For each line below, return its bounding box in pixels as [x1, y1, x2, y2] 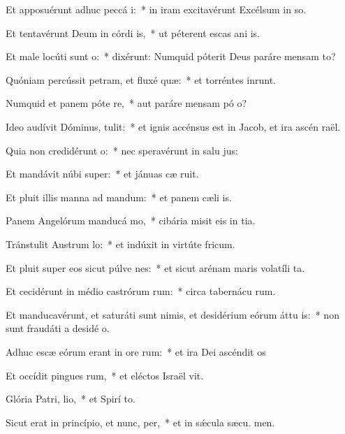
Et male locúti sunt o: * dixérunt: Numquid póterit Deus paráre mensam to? [6, 49, 336, 64]
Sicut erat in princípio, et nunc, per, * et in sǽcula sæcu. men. [6, 414, 275, 429]
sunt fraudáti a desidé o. [6, 321, 110, 335]
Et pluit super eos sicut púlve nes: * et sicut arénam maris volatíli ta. [6, 260, 305, 275]
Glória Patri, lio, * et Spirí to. [6, 391, 135, 406]
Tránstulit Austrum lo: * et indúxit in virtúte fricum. [6, 236, 235, 251]
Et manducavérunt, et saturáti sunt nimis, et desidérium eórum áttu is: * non [6, 307, 339, 321]
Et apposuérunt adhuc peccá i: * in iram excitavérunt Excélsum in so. [6, 2, 307, 16]
